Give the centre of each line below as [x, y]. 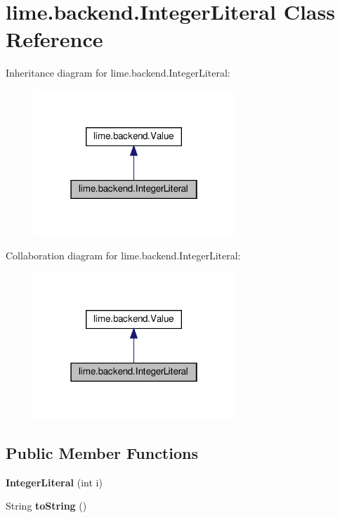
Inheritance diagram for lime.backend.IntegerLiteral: [118, 73]
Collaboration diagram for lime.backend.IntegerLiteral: [123, 255]
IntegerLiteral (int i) [54, 482]
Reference [54, 39]
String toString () [46, 506]
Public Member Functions [102, 452]
